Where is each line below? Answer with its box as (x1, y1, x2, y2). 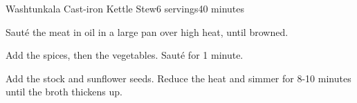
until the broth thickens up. (6, 84, 122, 99)
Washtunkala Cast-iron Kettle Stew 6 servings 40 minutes (6, 1, 245, 15)
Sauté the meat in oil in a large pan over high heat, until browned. (6, 24, 289, 39)
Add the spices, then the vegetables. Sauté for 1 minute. (6, 48, 244, 62)
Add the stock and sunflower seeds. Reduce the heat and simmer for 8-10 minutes (6, 71, 351, 85)
